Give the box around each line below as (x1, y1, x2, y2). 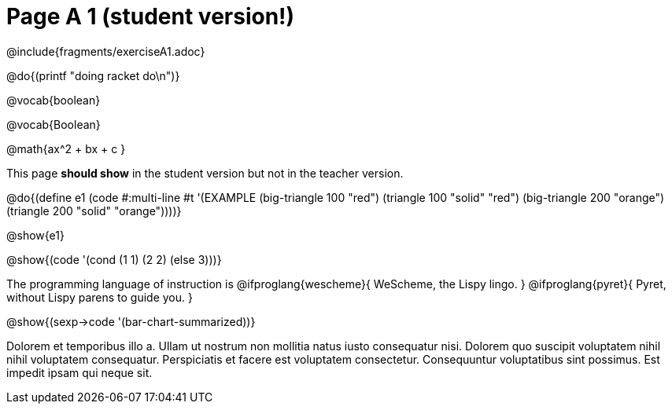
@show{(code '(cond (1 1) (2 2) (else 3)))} (6, 252, 222, 266)
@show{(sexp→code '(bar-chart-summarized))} (6, 314, 256, 328)
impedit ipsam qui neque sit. (6, 365, 153, 379)
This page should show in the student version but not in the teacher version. (6, 166, 404, 180)
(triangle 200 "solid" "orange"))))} (6, 203, 182, 218)
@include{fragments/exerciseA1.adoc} (6, 44, 205, 58)
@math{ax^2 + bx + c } (6, 141, 126, 156)
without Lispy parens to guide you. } (6, 290, 193, 304)
